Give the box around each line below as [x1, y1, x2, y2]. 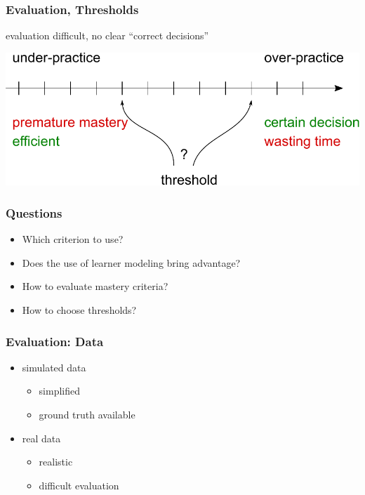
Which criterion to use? [22, 232, 124, 246]
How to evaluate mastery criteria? [22, 279, 168, 293]
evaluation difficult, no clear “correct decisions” [6, 28, 209, 43]
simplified [39, 383, 81, 398]
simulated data [22, 359, 86, 374]
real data [22, 430, 61, 445]
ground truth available [39, 407, 135, 421]
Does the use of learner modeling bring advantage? [22, 255, 241, 270]
